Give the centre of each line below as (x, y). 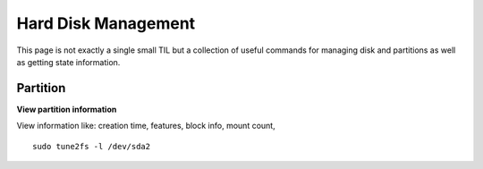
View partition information (67, 109)
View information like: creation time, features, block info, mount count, (146, 126)
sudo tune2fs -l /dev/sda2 (92, 146)
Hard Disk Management (106, 23)
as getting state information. (68, 62)
